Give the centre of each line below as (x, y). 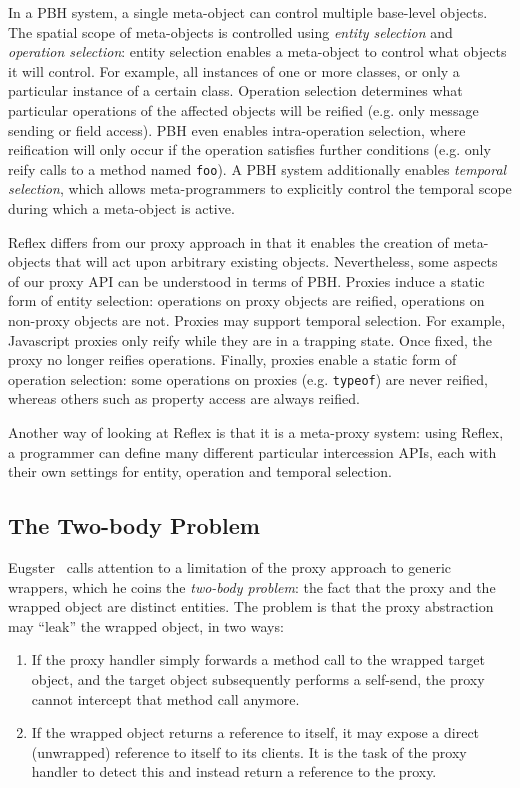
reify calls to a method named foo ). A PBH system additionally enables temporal (257, 168)
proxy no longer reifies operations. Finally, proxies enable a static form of (232, 359)
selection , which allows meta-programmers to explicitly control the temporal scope (260, 188)
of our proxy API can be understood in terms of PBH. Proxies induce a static (246, 280)
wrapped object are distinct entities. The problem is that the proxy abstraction (251, 606)
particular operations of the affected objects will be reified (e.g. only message (243, 109)
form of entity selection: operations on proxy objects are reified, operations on (246, 300)
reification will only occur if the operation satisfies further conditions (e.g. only (249, 149)
